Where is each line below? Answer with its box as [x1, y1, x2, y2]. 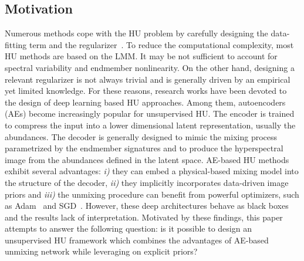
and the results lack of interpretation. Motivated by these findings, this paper [5, 211, 283, 223]
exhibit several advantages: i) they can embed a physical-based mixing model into [5, 165, 299, 177]
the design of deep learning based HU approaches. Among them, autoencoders [5, 96, 286, 108]
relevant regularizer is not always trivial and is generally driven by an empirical [5, 73, 291, 85]
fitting [5, 38, 27, 50]
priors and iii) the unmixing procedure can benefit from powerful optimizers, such [5, 188, 299, 200]
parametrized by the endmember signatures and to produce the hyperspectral [5, 142, 283, 154]
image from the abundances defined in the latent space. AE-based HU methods [5, 153, 289, 165]
